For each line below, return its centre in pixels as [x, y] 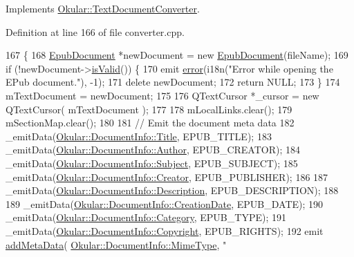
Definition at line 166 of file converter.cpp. [95, 31]
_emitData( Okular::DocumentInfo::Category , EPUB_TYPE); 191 [146, 217]
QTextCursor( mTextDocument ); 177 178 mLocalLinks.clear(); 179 [149, 109]
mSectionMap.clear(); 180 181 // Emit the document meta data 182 [150, 123]
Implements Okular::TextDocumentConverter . [103, 8]
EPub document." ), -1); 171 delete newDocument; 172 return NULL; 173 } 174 [173, 82]
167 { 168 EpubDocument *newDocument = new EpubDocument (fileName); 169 [177, 55]
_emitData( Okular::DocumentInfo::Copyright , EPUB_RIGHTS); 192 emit [165, 230]
